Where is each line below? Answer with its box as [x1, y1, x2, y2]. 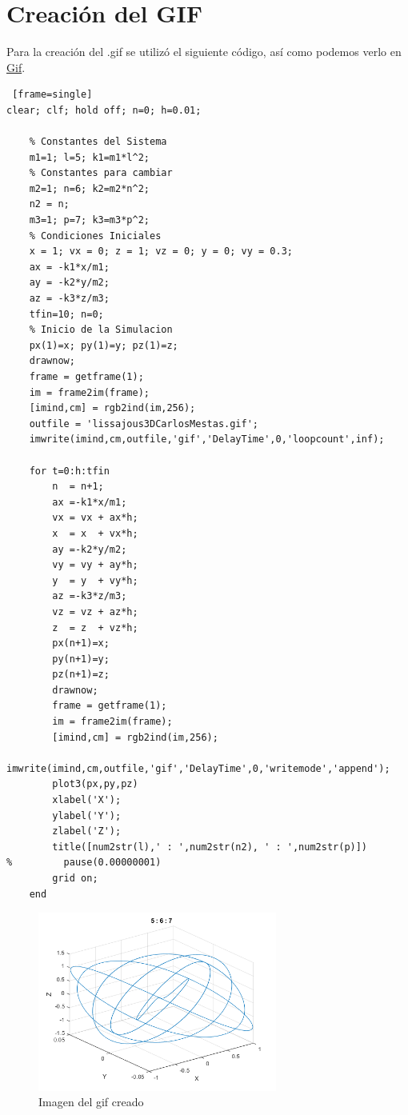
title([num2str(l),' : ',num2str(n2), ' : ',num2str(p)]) [52, 841, 368, 853]
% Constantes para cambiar [29, 167, 173, 179]
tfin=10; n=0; [29, 308, 104, 320]
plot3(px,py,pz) [52, 778, 138, 790]
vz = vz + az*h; [52, 605, 138, 617]
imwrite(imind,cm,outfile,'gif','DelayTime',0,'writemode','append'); [6, 762, 390, 774]
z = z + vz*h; [52, 621, 138, 633]
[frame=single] [12, 89, 93, 101]
